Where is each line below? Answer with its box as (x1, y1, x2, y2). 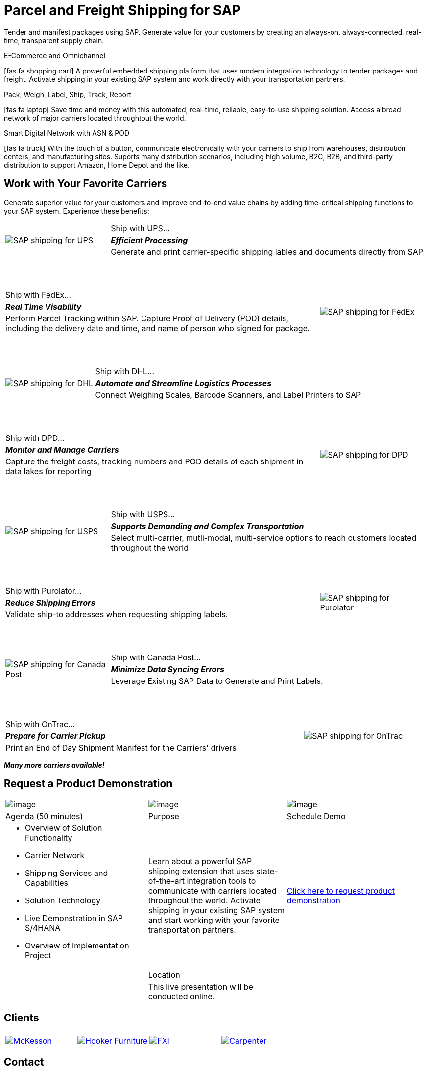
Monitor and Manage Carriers (5, 444, 119, 455)
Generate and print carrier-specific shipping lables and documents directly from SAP (111, 246, 423, 257)
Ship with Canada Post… (111, 652, 201, 662)
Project (25, 950, 51, 961)
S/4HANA (25, 923, 61, 933)
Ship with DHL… (95, 366, 154, 376)
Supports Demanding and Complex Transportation (111, 521, 304, 531)
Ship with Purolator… (5, 585, 82, 596)
